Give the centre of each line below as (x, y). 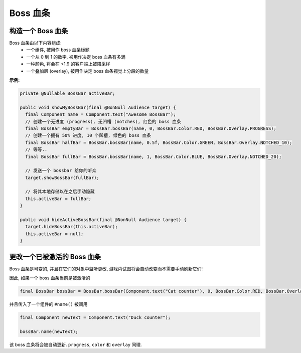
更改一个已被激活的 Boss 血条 (55, 256)
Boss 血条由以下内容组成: (36, 43)
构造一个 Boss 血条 (39, 31)
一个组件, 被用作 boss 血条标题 (58, 50)
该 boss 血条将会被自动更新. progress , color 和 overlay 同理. (76, 344)
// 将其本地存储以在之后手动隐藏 (60, 192)
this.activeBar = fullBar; (58, 199)
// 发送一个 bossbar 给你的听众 (61, 171)
